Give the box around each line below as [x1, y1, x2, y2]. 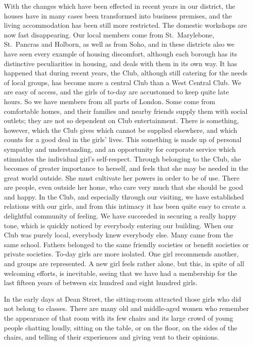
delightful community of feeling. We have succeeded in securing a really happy [4, 211, 237, 221]
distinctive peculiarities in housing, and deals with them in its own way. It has [4, 58, 237, 68]
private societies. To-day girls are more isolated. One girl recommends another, [4, 249, 239, 259]
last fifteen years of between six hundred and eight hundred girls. [4, 277, 198, 288]
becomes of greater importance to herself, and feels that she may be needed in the [4, 163, 249, 173]
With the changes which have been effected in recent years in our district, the [4, 1, 235, 11]
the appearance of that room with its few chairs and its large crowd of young [4, 313, 234, 323]
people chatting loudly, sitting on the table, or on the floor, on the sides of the [4, 322, 237, 332]
